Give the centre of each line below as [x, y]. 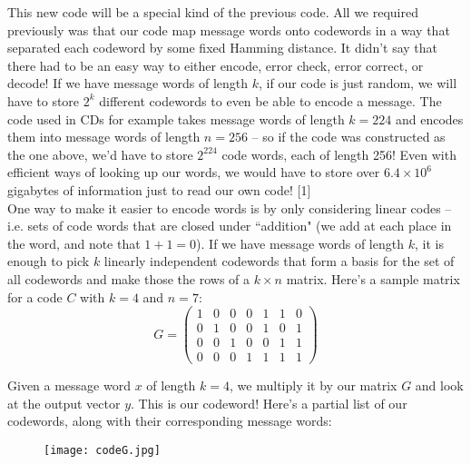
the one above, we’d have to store [100, 154]
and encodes [429, 118]
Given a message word [69, 385]
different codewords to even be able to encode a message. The [270, 100]
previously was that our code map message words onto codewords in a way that [229, 30]
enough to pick [49, 261]
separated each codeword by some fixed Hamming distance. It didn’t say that [223, 48]
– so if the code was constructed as [348, 137]
